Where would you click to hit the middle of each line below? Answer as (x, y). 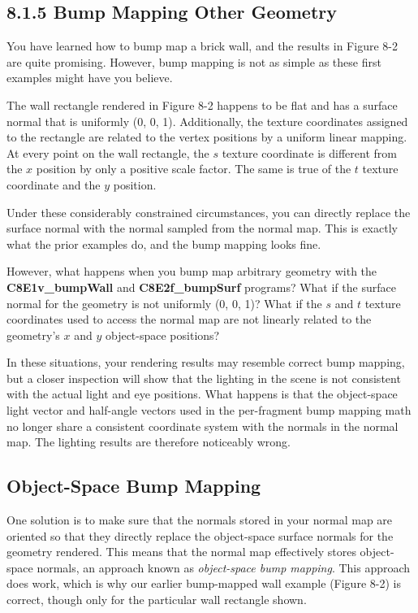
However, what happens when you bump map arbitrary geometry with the (192, 271)
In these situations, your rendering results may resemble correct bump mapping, (206, 362)
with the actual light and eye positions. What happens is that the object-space (202, 394)
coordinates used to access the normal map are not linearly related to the (189, 319)
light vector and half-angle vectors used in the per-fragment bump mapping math (209, 410)
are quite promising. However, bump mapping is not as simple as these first (194, 61)
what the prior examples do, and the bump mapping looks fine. (164, 243)
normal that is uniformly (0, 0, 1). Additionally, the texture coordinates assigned (207, 121)
